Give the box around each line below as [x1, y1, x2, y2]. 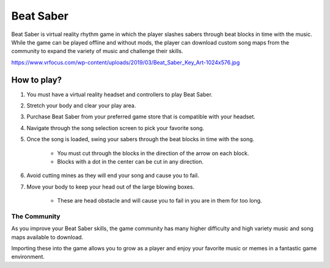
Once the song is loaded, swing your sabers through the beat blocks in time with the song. [26, 136, 255, 143]
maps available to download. [11, 233, 84, 241]
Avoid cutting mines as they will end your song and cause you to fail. [26, 172, 199, 179]
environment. [11, 253, 45, 261]
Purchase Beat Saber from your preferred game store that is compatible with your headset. [26, 113, 256, 120]
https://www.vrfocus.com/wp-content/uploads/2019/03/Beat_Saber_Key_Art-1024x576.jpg [11, 59, 240, 66]
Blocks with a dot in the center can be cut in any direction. [57, 158, 204, 165]
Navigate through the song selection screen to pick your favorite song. [26, 124, 205, 131]
